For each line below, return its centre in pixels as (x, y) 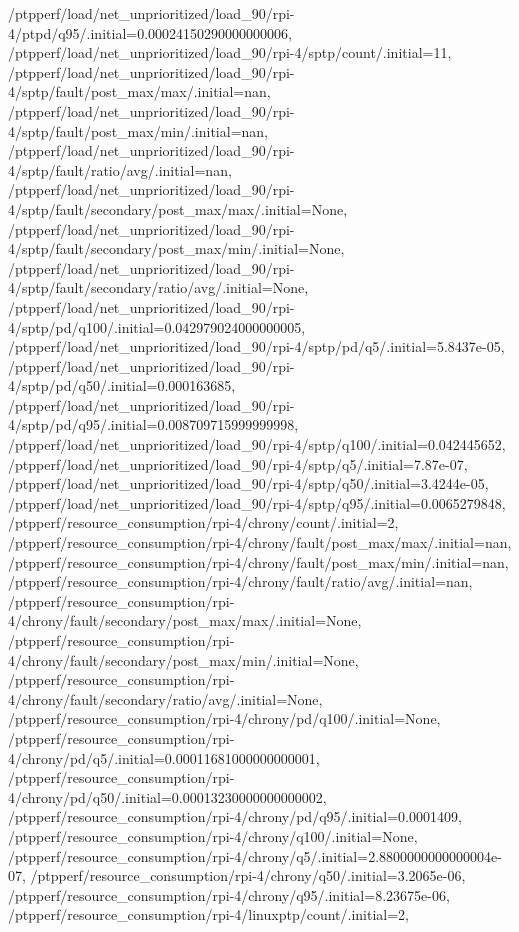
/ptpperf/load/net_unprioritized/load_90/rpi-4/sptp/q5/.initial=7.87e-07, (238, 463)
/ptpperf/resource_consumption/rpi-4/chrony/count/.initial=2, (203, 522)
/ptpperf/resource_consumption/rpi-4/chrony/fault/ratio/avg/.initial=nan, (240, 581)
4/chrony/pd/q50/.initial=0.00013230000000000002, (167, 796)
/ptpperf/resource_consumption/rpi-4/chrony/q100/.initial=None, (213, 835)
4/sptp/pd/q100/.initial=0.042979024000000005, (157, 326)
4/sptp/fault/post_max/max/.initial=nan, (139, 91)
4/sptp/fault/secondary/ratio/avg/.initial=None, (158, 287)
